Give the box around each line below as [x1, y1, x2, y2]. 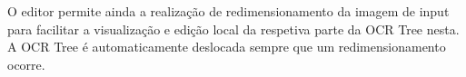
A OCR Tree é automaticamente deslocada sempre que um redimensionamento [7, 37, 446, 56]
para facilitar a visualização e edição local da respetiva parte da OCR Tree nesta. [7, 19, 460, 38]
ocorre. [7, 54, 45, 73]
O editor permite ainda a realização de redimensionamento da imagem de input [7, 2, 450, 20]
